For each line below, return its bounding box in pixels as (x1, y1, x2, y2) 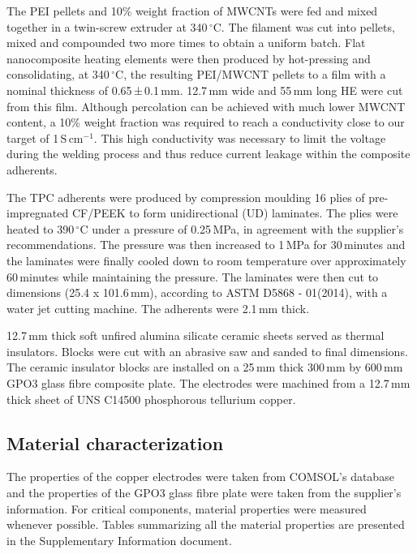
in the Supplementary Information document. (6, 531, 232, 548)
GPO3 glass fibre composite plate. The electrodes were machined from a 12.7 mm (6, 375, 411, 392)
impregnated (6, 204, 69, 221)
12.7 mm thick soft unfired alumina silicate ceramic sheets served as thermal (6, 327, 385, 344)
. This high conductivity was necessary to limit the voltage (93, 129, 386, 146)
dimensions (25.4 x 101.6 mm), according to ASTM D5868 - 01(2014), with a (6, 284, 388, 301)
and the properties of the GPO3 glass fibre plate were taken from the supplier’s (6, 484, 402, 501)
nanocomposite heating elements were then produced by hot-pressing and (6, 49, 371, 67)
